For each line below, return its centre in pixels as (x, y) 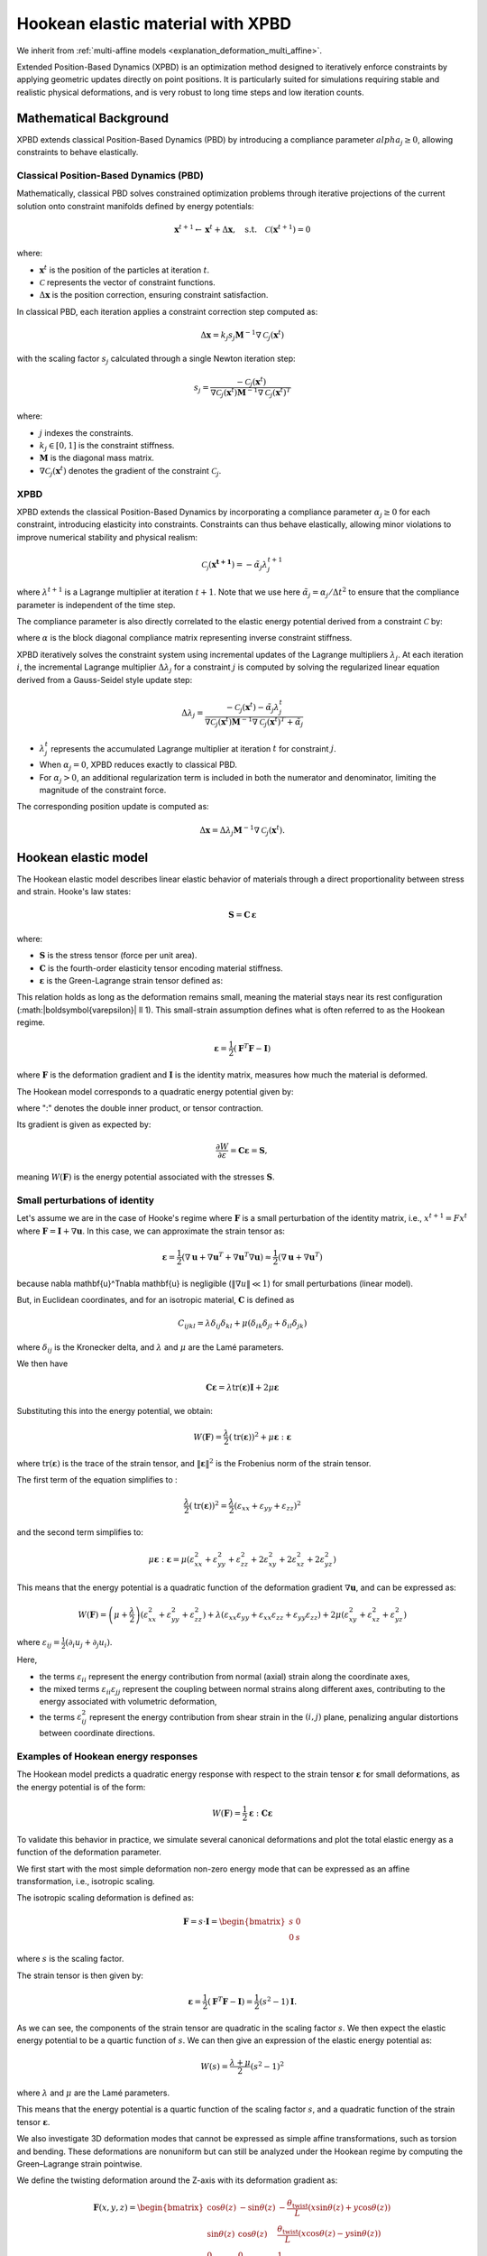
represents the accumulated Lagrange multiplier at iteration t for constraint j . (194, 748)
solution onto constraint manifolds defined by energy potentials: (135, 206)
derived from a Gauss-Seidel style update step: (105, 680)
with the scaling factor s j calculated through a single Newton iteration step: (156, 360)
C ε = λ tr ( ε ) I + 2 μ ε (243, 1387)
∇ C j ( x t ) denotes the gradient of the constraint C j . (130, 472)
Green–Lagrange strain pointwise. (80, 2164)
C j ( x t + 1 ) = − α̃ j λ (234, 565)
